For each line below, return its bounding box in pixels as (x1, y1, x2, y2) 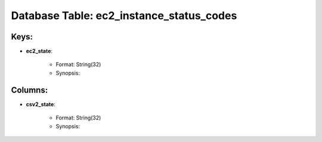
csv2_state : (26, 100, 56, 107)
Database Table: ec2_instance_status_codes (11, 9, 237, 22)
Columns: (11, 85, 48, 95)
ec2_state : (26, 48, 53, 55)
